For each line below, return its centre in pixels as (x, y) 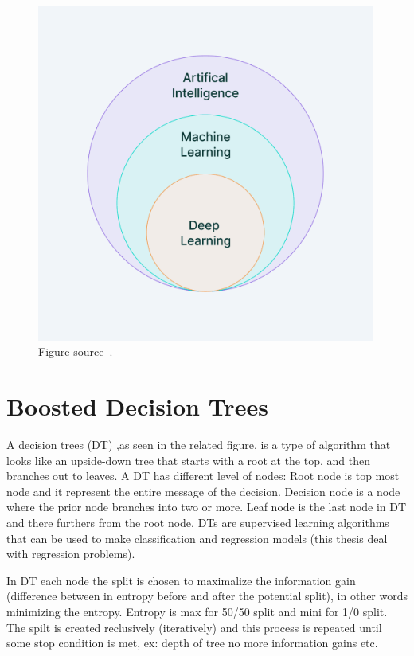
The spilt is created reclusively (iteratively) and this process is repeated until (194, 627)
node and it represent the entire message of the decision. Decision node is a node (203, 491)
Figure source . (76, 351)
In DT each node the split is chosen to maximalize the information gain (181, 580)
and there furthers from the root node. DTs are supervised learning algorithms (198, 523)
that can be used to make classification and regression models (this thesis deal (197, 538)
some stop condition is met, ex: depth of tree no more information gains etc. (192, 643)
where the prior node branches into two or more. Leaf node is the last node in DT (207, 507)
